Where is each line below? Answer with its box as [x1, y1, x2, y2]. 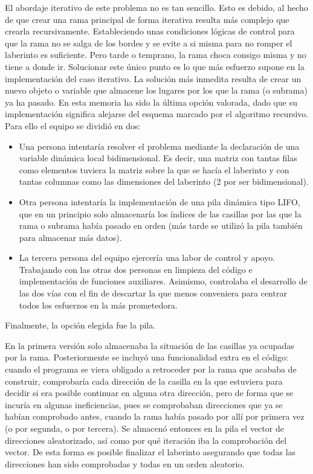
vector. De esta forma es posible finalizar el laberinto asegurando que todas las [5, 446, 296, 458]
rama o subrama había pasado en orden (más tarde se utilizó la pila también [19, 219, 303, 232]
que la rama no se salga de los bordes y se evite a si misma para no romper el [5, 36, 292, 49]
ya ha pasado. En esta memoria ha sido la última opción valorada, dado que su [5, 95, 297, 108]
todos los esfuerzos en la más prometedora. [19, 298, 178, 311]
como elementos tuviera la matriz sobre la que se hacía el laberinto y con [19, 163, 289, 176]
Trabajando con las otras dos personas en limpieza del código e [19, 263, 253, 275]
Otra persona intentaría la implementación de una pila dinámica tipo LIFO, [19, 195, 300, 208]
